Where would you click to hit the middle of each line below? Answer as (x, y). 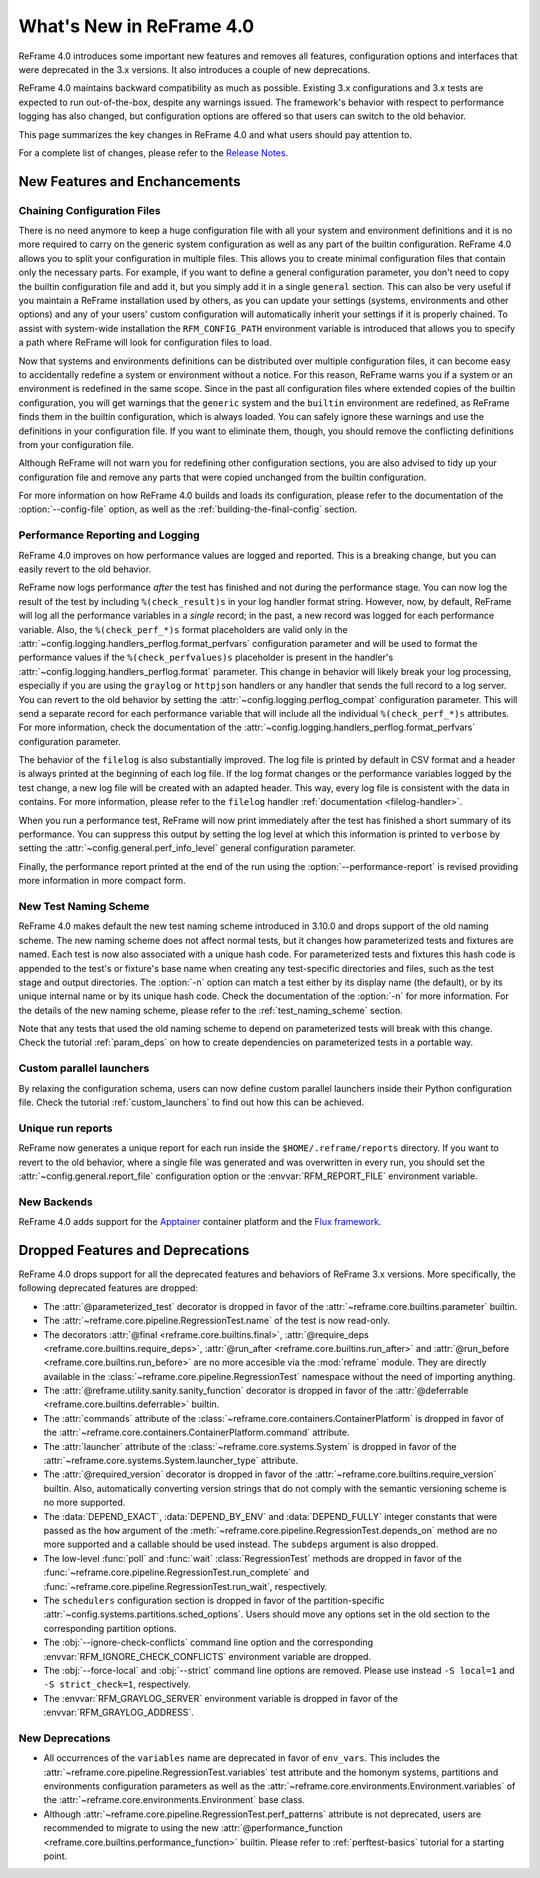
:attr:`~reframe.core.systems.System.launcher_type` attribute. (171, 1461)
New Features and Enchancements (129, 181)
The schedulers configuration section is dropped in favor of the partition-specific (214, 1600)
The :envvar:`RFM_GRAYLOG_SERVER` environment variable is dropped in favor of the (221, 1698)
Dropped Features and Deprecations (134, 1250)
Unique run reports (65, 1128)
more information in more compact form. (102, 881)
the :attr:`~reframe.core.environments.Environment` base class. (174, 1800)
